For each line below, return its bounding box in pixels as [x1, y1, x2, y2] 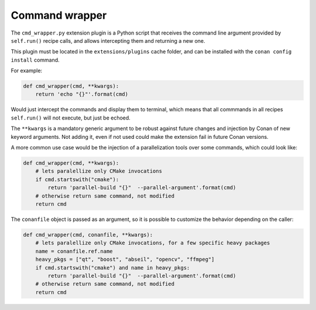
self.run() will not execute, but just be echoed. [11, 114, 131, 121]
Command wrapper [11, 9, 107, 22]
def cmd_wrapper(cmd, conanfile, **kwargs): [23, 231, 153, 238]
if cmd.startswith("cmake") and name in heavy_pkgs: [35, 264, 190, 271]
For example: [11, 67, 43, 74]
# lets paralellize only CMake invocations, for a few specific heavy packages [35, 240, 270, 246]
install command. [11, 56, 60, 63]
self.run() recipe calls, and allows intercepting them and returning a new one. [11, 37, 205, 44]
